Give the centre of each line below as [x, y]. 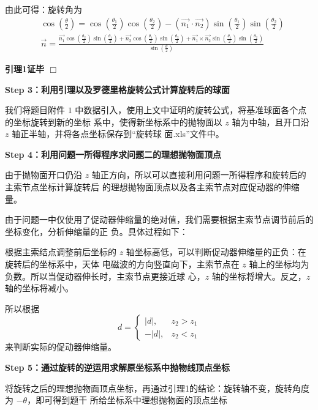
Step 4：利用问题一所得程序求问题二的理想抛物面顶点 [113, 154]
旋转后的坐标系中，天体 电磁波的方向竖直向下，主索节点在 [122, 264]
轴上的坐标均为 [279, 264]
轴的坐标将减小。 [39, 288]
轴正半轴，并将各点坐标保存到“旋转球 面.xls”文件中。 [118, 134]
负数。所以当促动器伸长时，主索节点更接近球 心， [105, 276]
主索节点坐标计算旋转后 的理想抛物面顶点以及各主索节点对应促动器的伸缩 [152, 187]
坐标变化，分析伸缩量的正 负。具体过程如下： [97, 231]
